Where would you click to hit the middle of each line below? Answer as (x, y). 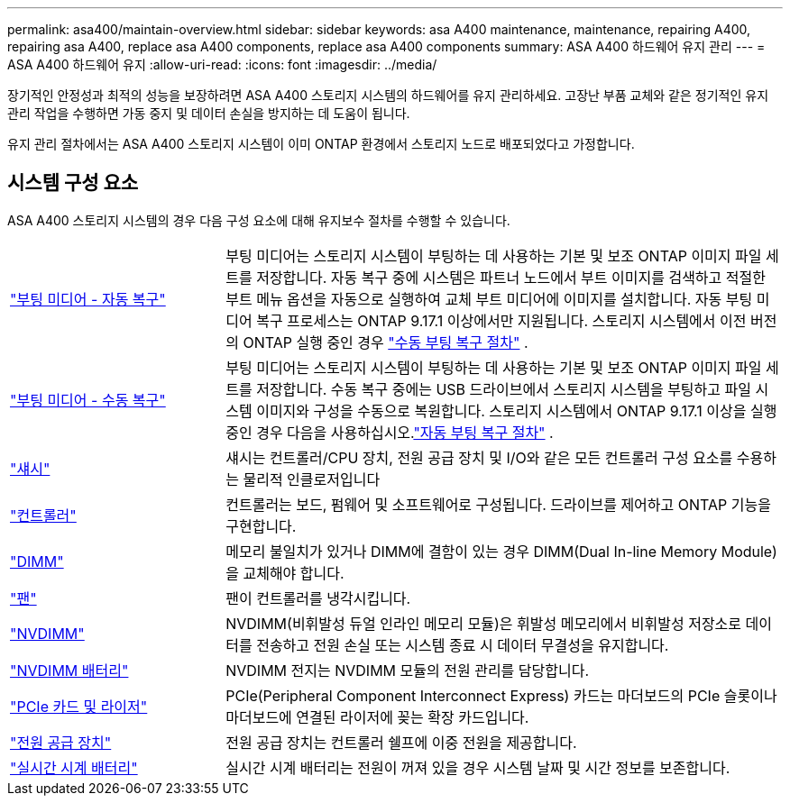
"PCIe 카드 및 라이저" (79, 706)
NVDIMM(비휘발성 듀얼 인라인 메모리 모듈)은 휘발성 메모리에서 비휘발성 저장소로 (484, 623)
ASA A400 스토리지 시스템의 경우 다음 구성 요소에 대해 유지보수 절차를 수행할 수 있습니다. (259, 220)
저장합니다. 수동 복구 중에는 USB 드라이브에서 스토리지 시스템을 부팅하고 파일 (504, 389)
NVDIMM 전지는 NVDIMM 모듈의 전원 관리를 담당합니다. (408, 670)
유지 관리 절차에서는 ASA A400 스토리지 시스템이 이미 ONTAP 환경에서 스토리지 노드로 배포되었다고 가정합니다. (321, 144)
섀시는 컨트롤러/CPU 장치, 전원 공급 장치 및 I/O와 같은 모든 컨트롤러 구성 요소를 (479, 457)
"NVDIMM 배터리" (69, 670)
